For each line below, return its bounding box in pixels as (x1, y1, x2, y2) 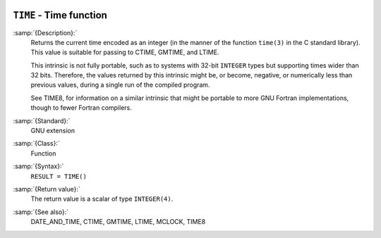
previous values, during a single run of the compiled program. (30, 81, 210, 89)
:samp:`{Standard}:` (13, 116, 71, 125)
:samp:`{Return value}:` (13, 184, 81, 193)
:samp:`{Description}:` (13, 28, 78, 37)
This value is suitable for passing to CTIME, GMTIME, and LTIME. (30, 48, 219, 56)
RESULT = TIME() (30, 173, 87, 180)
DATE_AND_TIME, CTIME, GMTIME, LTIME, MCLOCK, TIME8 (30, 218, 206, 226)
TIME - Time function (13, 9, 107, 21)
